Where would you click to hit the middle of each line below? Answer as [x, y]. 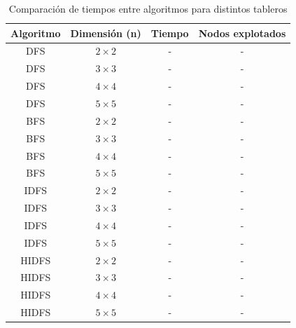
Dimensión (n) [106, 33]
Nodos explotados [242, 33]
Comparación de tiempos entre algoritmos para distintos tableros [148, 8]
